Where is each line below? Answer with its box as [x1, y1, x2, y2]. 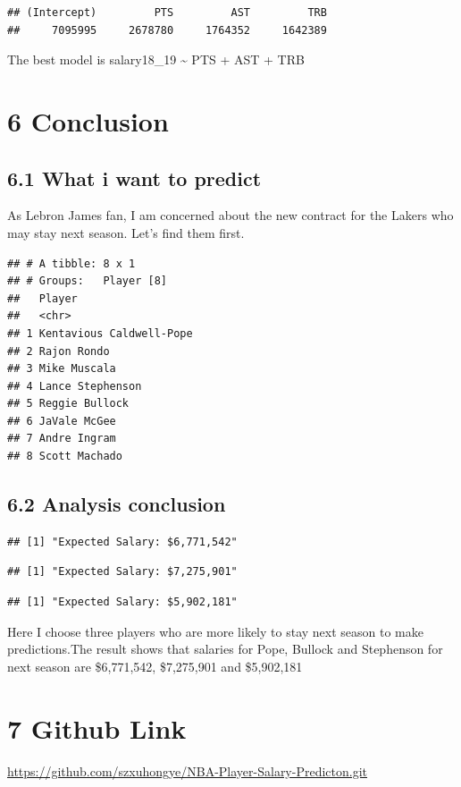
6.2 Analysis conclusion [7, 490, 226, 518]
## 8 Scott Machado [7, 450, 122, 463]
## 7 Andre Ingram [7, 432, 116, 445]
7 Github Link [7, 709, 187, 746]
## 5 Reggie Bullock [7, 397, 130, 410]
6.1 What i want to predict [7, 164, 262, 191]
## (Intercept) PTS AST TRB [7, 6, 327, 19]
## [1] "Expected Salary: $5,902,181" [7, 596, 238, 609]
